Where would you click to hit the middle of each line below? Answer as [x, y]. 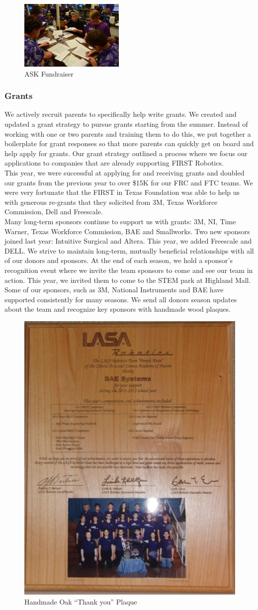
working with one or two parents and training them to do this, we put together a [128, 133]
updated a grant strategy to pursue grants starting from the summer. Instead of [126, 124]
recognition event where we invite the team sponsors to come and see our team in [129, 270]
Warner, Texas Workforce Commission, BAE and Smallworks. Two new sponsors [127, 231]
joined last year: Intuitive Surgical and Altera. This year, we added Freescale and [128, 241]
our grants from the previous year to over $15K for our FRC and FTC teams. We [129, 182]
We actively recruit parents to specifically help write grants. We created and [121, 114]
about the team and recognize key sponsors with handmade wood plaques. [118, 309]
